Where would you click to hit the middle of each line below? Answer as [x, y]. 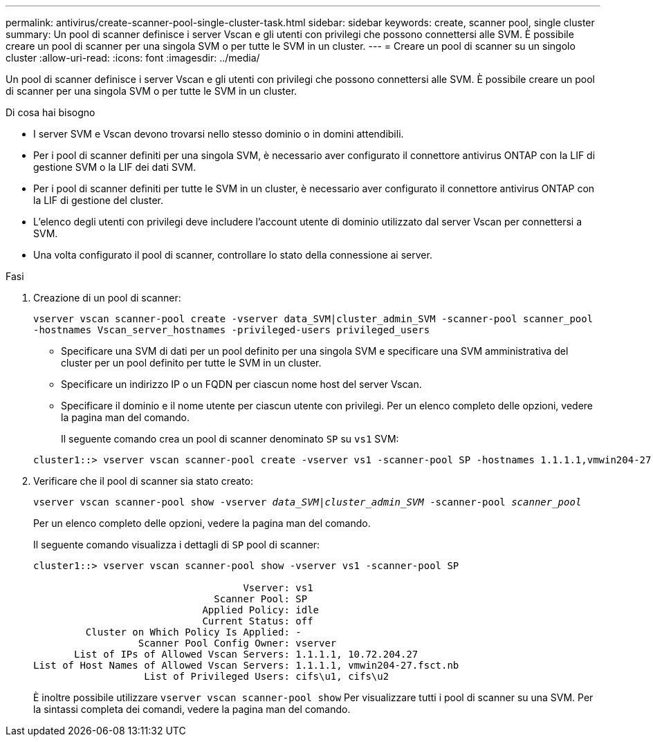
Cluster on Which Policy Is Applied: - [193, 632]
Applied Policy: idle [261, 610]
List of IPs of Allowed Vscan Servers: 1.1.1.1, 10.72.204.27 [246, 654]
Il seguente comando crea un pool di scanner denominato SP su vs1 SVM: [230, 439]
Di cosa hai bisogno [50, 112]
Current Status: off [258, 621]
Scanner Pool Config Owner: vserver [237, 643]
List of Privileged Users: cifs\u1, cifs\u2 [267, 676]
